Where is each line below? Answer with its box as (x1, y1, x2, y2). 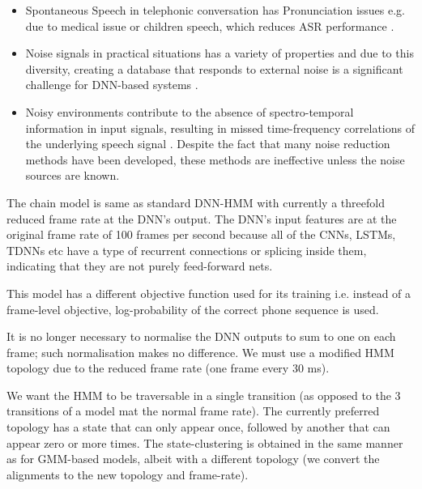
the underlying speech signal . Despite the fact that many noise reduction (25, 135, 390, 152)
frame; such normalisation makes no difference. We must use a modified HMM (6, 343, 394, 360)
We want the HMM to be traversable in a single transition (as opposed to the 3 (6, 386, 401, 403)
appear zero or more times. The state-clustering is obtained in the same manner (6, 434, 403, 451)
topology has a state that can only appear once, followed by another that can (6, 419, 390, 436)
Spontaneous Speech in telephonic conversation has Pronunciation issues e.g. (25, 2, 405, 18)
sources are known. (25, 167, 120, 184)
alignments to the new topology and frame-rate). (6, 466, 249, 483)
